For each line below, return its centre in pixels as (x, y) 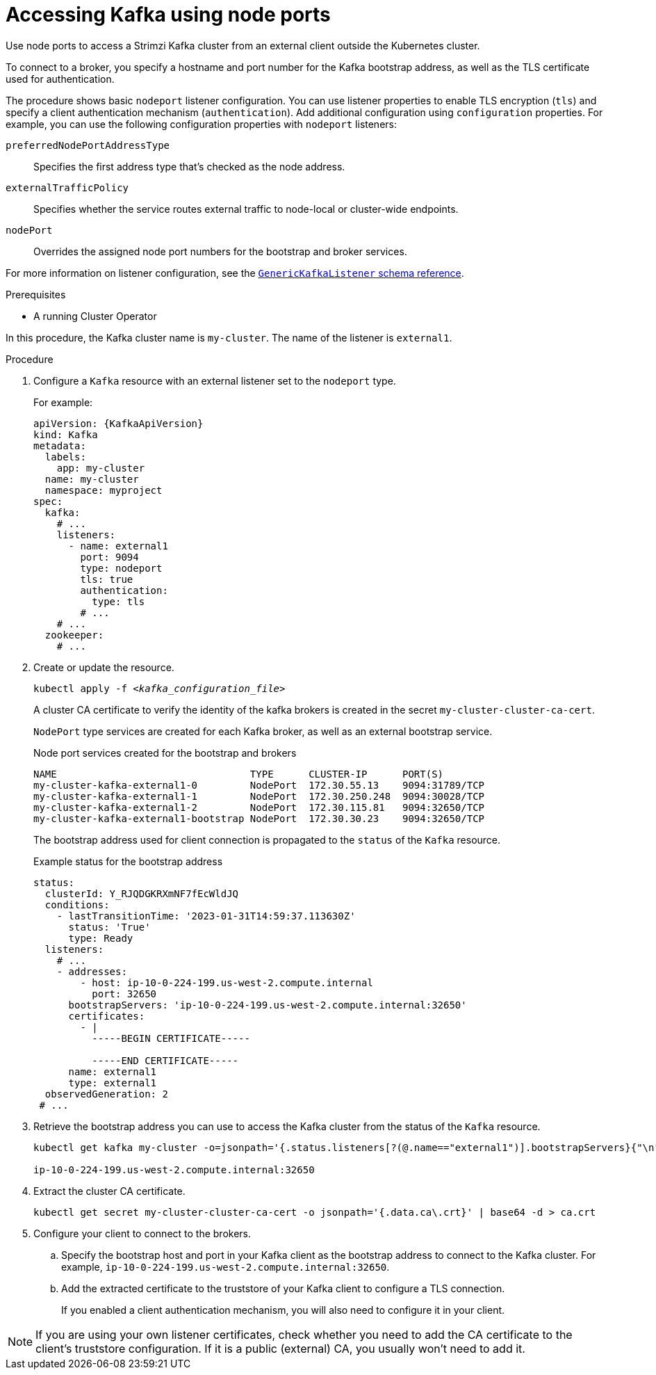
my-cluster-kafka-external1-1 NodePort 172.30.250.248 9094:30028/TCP (259, 796)
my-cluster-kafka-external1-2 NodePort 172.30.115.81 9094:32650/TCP (259, 807)
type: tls (118, 601)
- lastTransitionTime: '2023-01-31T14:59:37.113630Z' (206, 916)
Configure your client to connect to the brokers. (142, 1233)
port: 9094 (109, 557)
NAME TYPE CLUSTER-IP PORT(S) (239, 774)
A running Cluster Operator (95, 316)
